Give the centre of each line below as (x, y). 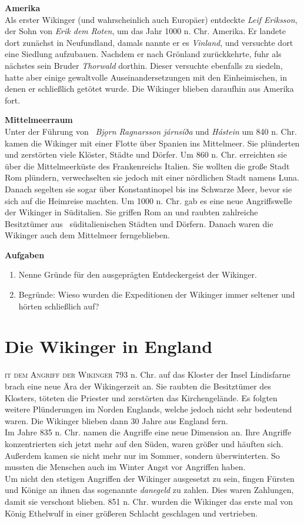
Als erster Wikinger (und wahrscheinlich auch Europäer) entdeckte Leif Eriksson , (151, 19)
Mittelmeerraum (39, 120)
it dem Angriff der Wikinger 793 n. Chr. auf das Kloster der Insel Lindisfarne (148, 374)
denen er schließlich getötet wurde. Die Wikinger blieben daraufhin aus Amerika (149, 89)
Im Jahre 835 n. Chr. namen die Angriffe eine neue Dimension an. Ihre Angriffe (148, 432)
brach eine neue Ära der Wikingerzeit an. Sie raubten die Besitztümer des (138, 386)
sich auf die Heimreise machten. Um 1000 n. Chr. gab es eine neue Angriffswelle (148, 200)
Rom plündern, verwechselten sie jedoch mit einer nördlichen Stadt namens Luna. (152, 177)
